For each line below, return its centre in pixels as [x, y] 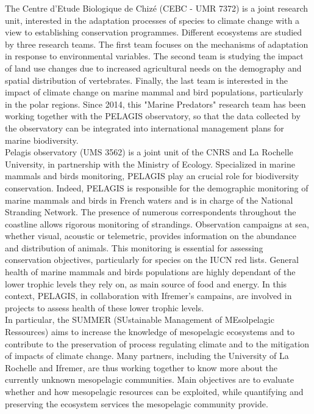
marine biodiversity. [42, 140]
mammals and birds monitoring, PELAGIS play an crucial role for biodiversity [152, 176]
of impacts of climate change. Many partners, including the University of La [147, 356]
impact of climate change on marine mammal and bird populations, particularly [154, 92]
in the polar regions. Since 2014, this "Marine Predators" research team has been [155, 104]
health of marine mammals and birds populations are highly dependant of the [150, 272]
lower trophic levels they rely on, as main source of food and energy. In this [146, 283]
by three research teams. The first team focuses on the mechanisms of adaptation [157, 44]
